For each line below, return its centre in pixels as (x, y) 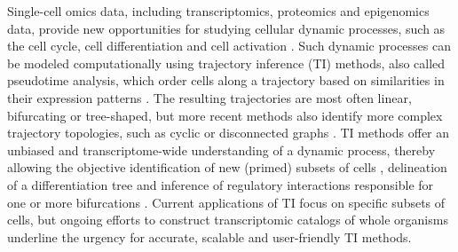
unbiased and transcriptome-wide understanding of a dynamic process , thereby (221, 150)
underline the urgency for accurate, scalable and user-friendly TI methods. (209, 236)
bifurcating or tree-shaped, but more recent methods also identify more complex (225, 115)
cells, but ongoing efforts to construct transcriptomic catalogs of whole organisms (228, 220)
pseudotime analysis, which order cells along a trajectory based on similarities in (226, 80)
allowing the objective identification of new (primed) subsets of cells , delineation (227, 167)
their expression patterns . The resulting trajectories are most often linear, (209, 97)
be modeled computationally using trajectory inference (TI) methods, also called (226, 63)
